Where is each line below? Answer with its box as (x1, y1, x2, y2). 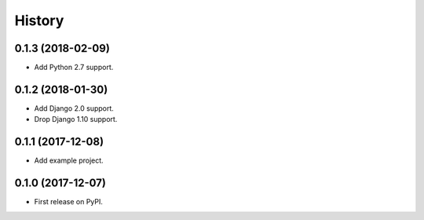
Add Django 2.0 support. (34, 103, 114, 113)
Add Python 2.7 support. (34, 63, 114, 72)
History (14, 12, 64, 29)
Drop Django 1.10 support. (34, 115, 118, 124)
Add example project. (34, 156, 104, 165)
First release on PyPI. (34, 197, 104, 207)
